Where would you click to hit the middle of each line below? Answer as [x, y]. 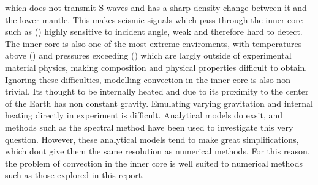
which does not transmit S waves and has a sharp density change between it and [156, 7]
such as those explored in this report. [75, 175]
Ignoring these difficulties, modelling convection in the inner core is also [139, 79]
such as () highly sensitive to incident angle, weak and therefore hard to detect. [154, 31]
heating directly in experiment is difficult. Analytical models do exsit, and [144, 115]
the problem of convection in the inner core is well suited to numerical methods [154, 163]
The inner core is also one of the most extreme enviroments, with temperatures [153, 43]
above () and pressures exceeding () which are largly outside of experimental [148, 55]
